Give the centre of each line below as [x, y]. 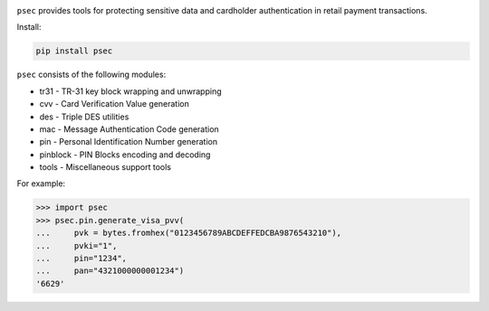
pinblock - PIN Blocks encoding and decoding [125, 155]
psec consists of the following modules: [91, 75]
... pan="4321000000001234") [110, 271]
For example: [41, 184]
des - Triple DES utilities [84, 117]
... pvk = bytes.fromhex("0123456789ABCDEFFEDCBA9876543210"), [189, 233]
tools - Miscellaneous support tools [105, 167]
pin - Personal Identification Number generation [128, 142]
